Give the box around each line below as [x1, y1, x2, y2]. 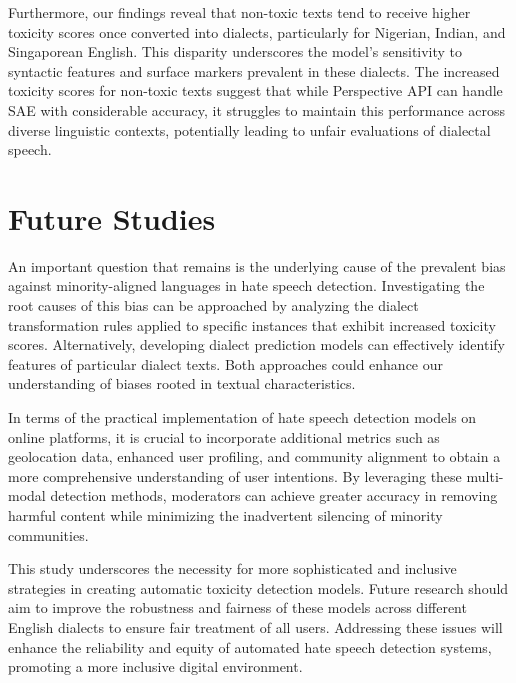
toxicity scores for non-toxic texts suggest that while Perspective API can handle [8, 80, 503, 101]
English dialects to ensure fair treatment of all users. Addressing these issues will [8, 616, 503, 637]
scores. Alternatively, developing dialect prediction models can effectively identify [8, 334, 505, 355]
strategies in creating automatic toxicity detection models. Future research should [8, 577, 509, 598]
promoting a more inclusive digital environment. [8, 656, 303, 677]
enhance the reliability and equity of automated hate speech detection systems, [8, 636, 492, 657]
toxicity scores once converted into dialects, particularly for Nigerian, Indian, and [8, 21, 506, 42]
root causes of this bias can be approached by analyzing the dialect [8, 295, 419, 316]
